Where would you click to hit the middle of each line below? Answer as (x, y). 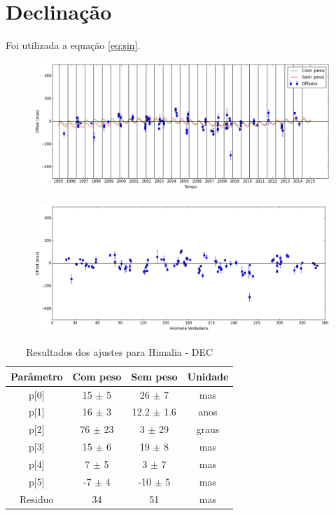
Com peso (97, 376)
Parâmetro (37, 376)
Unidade (208, 376)
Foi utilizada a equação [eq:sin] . (73, 45)
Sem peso (154, 376)
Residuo (37, 499)
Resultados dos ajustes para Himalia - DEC (120, 352)
